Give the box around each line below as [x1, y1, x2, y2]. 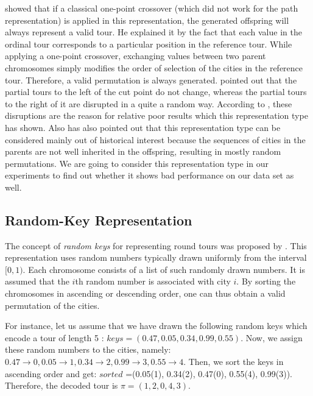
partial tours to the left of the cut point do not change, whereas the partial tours [5, 85, 307, 98]
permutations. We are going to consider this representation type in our [5, 157, 269, 169]
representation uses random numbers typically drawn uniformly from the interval [5, 251, 307, 264]
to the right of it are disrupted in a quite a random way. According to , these [5, 97, 292, 110]
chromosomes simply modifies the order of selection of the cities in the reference [5, 61, 303, 74]
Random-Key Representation [5, 210, 192, 229]
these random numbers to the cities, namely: [5, 343, 171, 356]
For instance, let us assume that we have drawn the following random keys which [5, 319, 308, 332]
